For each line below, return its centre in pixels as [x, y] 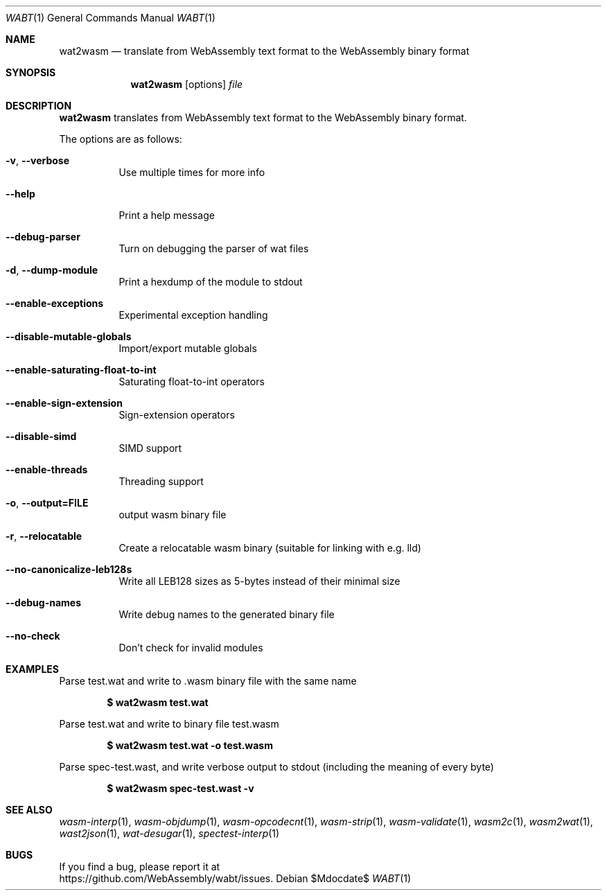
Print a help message [167, 215]
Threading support [161, 481]
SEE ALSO [29, 810]
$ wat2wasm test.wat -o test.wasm [190, 745]
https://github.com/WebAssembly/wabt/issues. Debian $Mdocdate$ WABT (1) [235, 878]
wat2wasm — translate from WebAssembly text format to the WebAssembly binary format [264, 51]
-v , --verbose [38, 160]
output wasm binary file [173, 515]
